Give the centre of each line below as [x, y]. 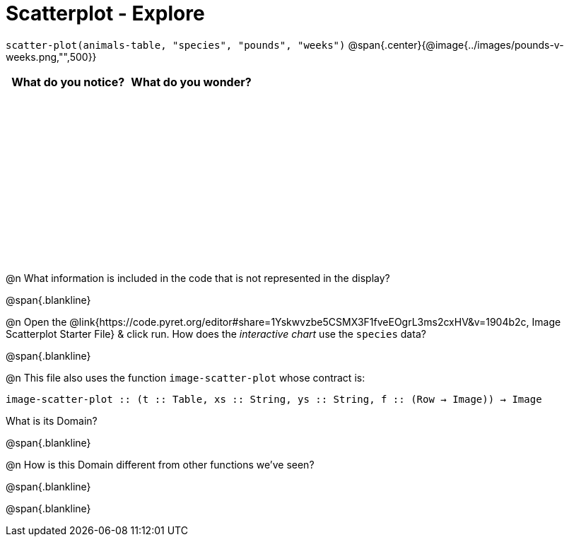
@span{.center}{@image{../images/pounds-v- [456, 45]
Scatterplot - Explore [105, 13]
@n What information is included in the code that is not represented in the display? [198, 278]
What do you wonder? [191, 82]
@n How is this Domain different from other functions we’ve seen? [160, 464]
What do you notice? [68, 82]
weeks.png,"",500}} [51, 57]
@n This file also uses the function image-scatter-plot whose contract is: [186, 377]
